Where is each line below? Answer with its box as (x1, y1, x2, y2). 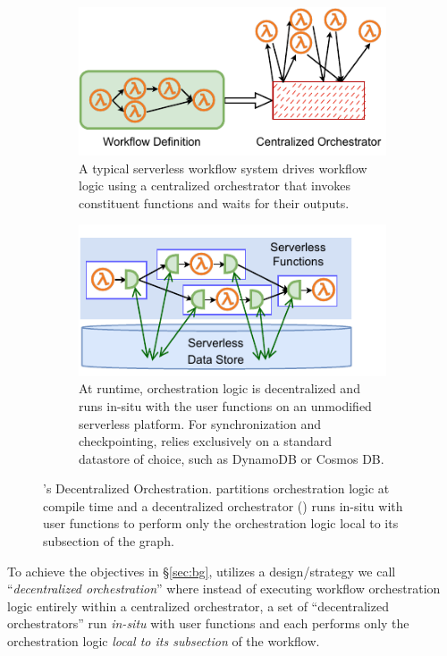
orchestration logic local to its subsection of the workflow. (7, 632, 320, 651)
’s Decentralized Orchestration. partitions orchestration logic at (43, 479, 390, 498)
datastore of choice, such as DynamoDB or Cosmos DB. (79, 449, 384, 467)
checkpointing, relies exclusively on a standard (79, 432, 333, 450)
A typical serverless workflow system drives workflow (79, 158, 367, 177)
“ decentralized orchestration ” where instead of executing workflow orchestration (7, 579, 441, 598)
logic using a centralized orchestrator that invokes (79, 176, 351, 195)
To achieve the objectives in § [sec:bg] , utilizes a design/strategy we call (7, 561, 396, 580)
